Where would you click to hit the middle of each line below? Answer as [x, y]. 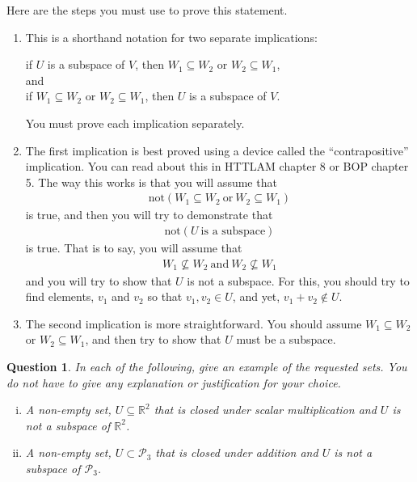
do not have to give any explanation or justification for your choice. [174, 382]
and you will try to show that [99, 280]
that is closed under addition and [237, 452]
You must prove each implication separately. [135, 123]
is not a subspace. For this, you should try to [298, 280]
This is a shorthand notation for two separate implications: [171, 37]
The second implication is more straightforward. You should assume [194, 323]
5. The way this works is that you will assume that [151, 182]
